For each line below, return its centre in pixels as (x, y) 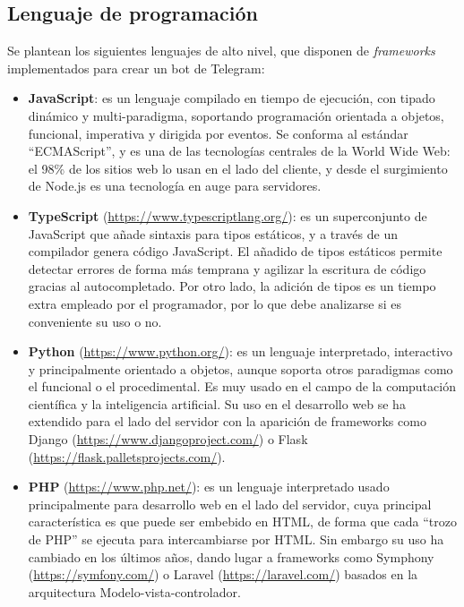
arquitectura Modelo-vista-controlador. (134, 591)
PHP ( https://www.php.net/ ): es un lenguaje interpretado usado (209, 487)
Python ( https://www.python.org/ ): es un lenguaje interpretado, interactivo (241, 351)
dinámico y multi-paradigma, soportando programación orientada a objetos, (236, 115)
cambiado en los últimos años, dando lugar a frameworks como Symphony (231, 556)
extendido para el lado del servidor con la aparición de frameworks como (227, 421)
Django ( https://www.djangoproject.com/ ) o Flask (168, 439)
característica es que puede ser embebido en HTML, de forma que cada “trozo (242, 522)
